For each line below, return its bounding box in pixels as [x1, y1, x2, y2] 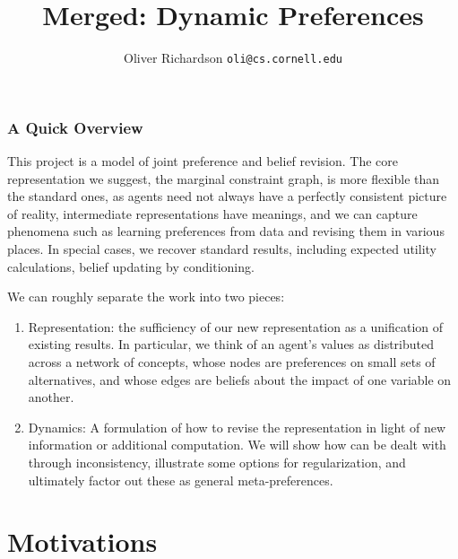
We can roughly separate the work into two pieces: [7, 287, 285, 306]
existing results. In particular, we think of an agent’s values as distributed [28, 335, 435, 354]
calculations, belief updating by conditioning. [7, 257, 255, 275]
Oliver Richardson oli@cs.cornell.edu [124, 48, 342, 67]
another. [28, 388, 74, 406]
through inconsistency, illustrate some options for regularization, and [28, 452, 406, 471]
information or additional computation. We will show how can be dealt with [28, 435, 446, 454]
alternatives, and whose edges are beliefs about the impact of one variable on [28, 370, 452, 389]
